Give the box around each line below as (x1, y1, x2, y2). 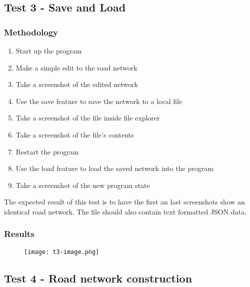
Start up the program (15, 45, 82, 55)
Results (4, 227, 34, 240)
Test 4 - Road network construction (4, 270, 192, 285)
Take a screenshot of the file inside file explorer (15, 112, 160, 123)
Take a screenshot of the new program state (15, 179, 150, 190)
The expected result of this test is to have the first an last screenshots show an (4, 196, 245, 207)
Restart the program (15, 146, 79, 156)
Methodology (4, 25, 58, 38)
